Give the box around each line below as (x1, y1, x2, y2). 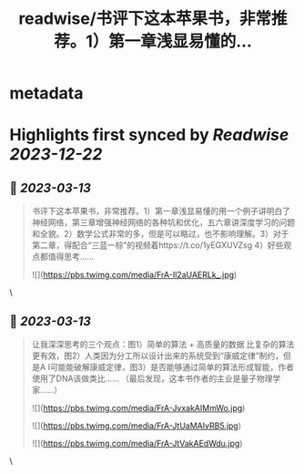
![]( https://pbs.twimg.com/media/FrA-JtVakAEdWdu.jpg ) (31, 438, 243, 448)
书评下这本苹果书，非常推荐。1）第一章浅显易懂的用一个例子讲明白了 (31, 206, 291, 217)
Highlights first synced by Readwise (9, 125, 289, 146)
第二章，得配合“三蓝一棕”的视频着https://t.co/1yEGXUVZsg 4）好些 (31, 240, 284, 251)
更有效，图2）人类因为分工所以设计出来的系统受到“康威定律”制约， (31, 350, 284, 361)
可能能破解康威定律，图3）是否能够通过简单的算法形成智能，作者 (49, 362, 294, 372)
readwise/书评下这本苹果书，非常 (17, 8, 272, 29)
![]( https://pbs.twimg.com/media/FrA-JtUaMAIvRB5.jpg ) (31, 420, 242, 431)
